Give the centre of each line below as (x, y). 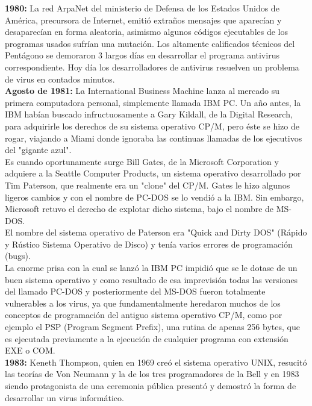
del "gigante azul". (38, 150)
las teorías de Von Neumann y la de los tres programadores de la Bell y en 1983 (152, 374)
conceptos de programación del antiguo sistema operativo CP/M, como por (144, 315)
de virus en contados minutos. (60, 79)
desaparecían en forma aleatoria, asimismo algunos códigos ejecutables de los (147, 32)
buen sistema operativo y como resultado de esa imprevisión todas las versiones (151, 279)
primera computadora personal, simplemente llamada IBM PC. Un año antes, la (153, 102)
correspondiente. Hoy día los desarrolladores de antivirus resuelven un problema (152, 67)
